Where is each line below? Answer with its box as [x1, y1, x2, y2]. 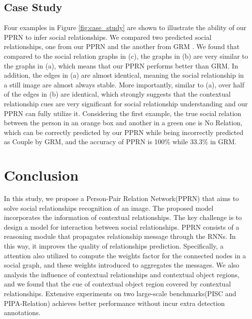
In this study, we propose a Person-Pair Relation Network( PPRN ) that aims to [4, 193, 239, 203]
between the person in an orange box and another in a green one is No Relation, [4, 118, 243, 128]
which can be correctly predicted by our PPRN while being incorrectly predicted [4, 127, 243, 137]
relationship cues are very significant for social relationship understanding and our [4, 98, 248, 108]
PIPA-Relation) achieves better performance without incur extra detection [4, 298, 225, 308]
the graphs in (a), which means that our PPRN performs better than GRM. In [4, 60, 238, 70]
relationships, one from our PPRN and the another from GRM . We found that [4, 41, 240, 51]
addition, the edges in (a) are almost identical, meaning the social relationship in [4, 70, 244, 80]
